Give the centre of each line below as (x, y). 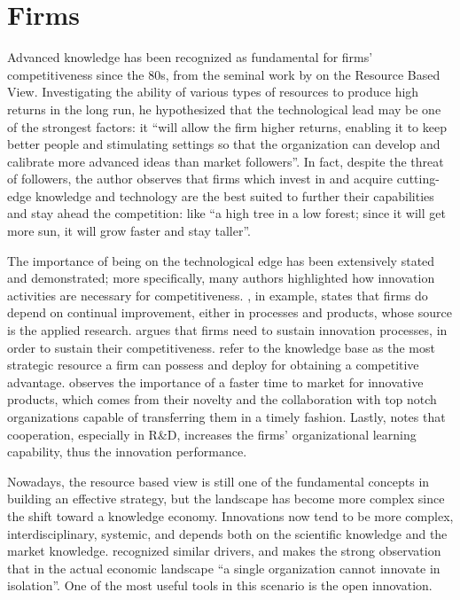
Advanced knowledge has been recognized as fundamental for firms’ (190, 57)
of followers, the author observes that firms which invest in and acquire (200, 179)
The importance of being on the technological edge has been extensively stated (221, 260)
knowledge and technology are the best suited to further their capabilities (234, 195)
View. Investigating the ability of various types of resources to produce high (213, 92)
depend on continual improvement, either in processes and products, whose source (230, 312)
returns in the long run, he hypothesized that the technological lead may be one (224, 109)
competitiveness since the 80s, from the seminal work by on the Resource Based (224, 74)
